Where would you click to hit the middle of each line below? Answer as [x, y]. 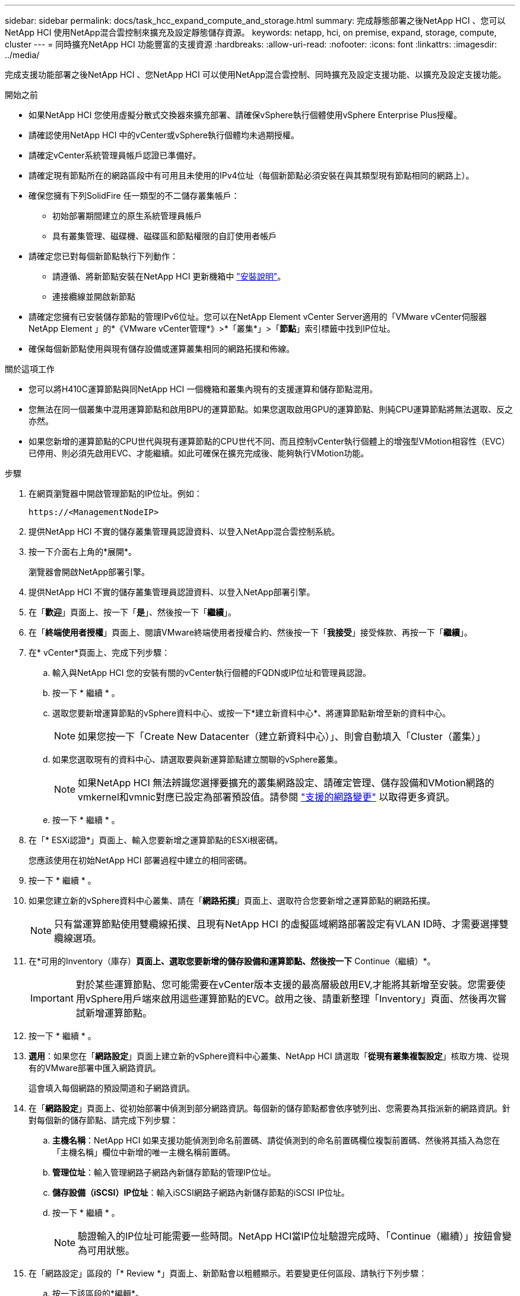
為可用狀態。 [107, 1250]
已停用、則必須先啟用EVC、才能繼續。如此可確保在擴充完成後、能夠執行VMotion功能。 [199, 453]
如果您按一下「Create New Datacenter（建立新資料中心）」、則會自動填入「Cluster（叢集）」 [282, 736]
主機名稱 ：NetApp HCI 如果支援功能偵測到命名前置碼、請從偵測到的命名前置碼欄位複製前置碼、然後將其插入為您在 [276, 1140]
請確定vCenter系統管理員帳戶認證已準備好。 [115, 155]
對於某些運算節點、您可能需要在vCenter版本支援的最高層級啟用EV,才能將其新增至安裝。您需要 [286, 984]
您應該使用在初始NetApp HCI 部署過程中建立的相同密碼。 [140, 860]
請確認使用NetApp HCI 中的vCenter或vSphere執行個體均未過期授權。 [164, 135]
